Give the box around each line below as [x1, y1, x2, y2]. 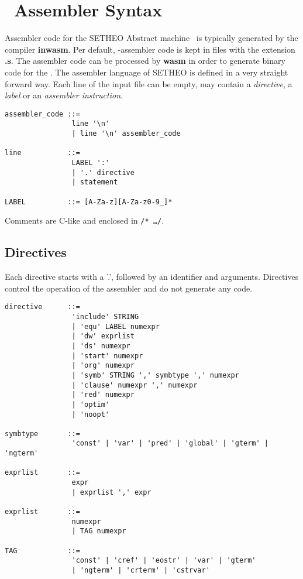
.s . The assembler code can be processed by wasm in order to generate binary [5, 54, 285, 67]
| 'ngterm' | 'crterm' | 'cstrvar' [71, 566, 210, 575]
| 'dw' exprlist [71, 332, 135, 341]
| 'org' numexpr [71, 361, 135, 370]
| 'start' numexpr [71, 351, 143, 360]
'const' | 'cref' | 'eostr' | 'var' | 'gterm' [71, 556, 256, 565]
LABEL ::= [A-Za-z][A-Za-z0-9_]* [5, 197, 173, 206]
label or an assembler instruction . [5, 89, 123, 101]
